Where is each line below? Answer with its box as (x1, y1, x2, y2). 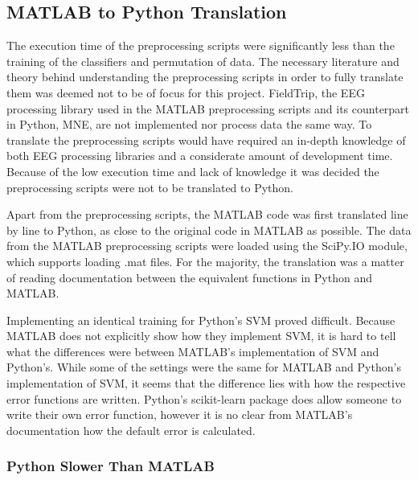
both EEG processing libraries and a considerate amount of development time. (6, 147, 393, 164)
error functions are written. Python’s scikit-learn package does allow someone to (6, 390, 402, 407)
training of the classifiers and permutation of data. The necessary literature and (6, 52, 400, 69)
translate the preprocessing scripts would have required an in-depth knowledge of (6, 131, 406, 148)
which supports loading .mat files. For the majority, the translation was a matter (6, 252, 404, 269)
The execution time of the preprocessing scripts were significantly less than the (6, 37, 395, 54)
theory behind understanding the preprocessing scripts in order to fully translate (6, 68, 404, 85)
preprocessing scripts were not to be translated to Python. (6, 178, 293, 195)
